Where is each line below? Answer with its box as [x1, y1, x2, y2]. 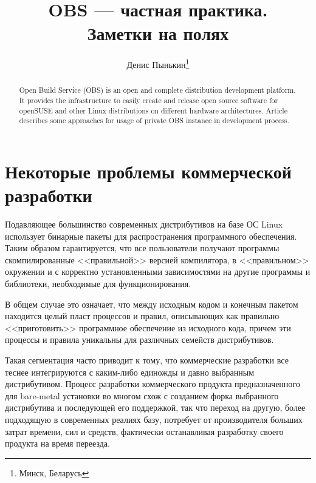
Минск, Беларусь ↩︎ [19, 466, 89, 479]
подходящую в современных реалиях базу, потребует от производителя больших [5, 413, 303, 426]
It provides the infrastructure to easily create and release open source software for [19, 95, 278, 106]
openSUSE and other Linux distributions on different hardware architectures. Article [19, 105, 287, 115]
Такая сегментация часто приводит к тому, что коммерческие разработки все [5, 354, 289, 366]
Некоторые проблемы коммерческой [5, 158, 292, 183]
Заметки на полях [87, 21, 229, 46]
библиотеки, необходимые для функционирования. [5, 277, 191, 290]
